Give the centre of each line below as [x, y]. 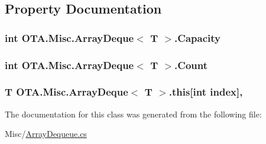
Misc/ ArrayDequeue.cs [46, 134]
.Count [191, 65]
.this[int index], [206, 92]
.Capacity [197, 37]
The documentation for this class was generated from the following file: [133, 114]
